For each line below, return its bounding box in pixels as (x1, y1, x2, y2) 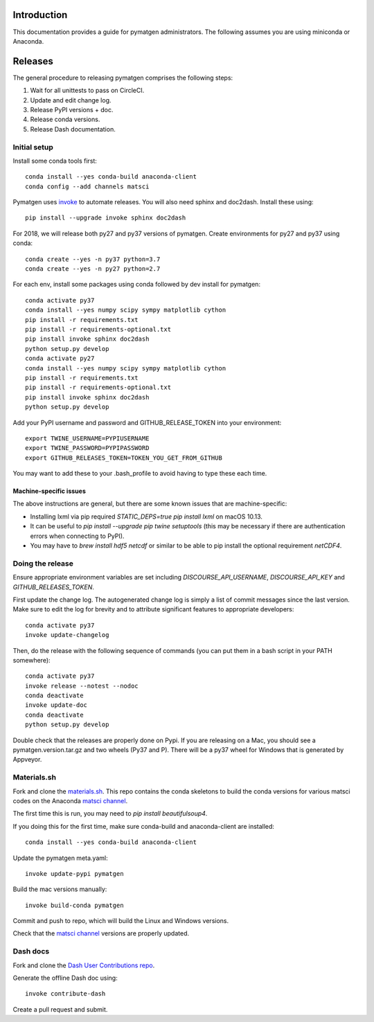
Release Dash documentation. (30, 125, 116, 133)
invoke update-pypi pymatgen (25, 870, 124, 877)
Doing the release (12, 558, 74, 568)
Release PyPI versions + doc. (30, 105, 114, 114)
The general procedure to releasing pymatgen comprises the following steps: (12, 73, 233, 82)
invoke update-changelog (25, 631, 109, 639)
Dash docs (12, 947, 50, 956)
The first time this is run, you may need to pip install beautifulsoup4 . (12, 809, 208, 818)
